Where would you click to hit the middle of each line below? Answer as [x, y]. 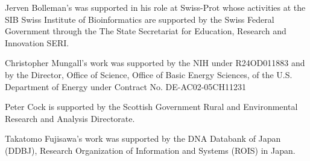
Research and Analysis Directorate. [70, 118]
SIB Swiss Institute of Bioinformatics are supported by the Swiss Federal [140, 19]
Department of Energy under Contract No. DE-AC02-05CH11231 [125, 86]
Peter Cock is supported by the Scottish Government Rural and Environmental [151, 107]
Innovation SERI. [37, 42]
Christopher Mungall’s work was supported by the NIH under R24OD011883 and [155, 63]
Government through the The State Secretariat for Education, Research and [146, 31]
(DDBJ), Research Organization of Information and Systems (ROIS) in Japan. [150, 150]
